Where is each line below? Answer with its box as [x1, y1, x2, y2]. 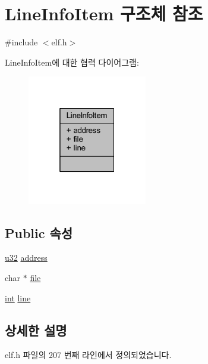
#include [5, 36, 38, 48]
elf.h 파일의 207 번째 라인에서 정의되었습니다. [5, 348, 172, 361]
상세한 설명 [5, 320, 67, 339]
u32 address [5, 251, 48, 264]
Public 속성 [5, 223, 73, 242]
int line [5, 291, 31, 304]
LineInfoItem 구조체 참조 [5, 1, 203, 26]
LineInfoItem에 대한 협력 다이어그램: [5, 55, 139, 68]
